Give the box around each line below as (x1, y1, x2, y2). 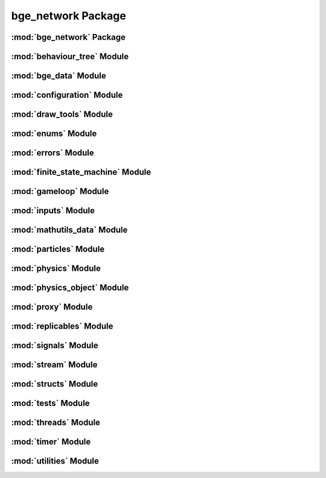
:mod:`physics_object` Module (11, 283, 129, 293)
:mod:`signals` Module (11, 340, 99, 350)
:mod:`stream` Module (11, 360, 98, 370)
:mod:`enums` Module (11, 129, 97, 139)
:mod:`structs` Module (11, 379, 98, 389)
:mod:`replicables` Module (11, 321, 113, 332)
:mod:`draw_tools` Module (11, 109, 113, 120)
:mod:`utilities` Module (11, 456, 100, 467)
